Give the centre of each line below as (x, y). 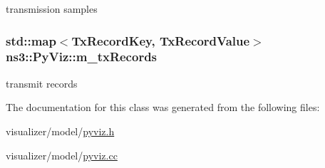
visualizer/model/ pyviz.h (60, 131)
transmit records (42, 83)
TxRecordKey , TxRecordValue (161, 40)
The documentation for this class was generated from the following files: (163, 107)
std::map (31, 40)
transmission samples (52, 9)
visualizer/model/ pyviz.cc (62, 155)
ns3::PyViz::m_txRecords (82, 57)
